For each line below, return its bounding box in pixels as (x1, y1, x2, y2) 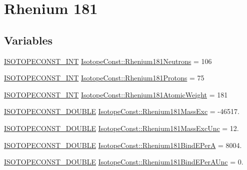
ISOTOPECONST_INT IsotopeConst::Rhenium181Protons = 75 (4, 72, 204, 83)
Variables (4, 32, 53, 47)
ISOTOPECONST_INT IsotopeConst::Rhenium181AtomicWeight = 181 (4, 89, 228, 99)
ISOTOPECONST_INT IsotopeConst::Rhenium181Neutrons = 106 (4, 55, 212, 66)
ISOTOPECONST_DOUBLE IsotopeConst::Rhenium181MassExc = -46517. (4, 106, 239, 116)
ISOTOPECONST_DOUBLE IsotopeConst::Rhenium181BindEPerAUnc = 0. (4, 156, 243, 167)
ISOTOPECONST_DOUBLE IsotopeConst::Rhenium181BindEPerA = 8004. (4, 139, 242, 150)
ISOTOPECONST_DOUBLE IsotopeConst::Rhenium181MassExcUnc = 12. (4, 122, 239, 133)
